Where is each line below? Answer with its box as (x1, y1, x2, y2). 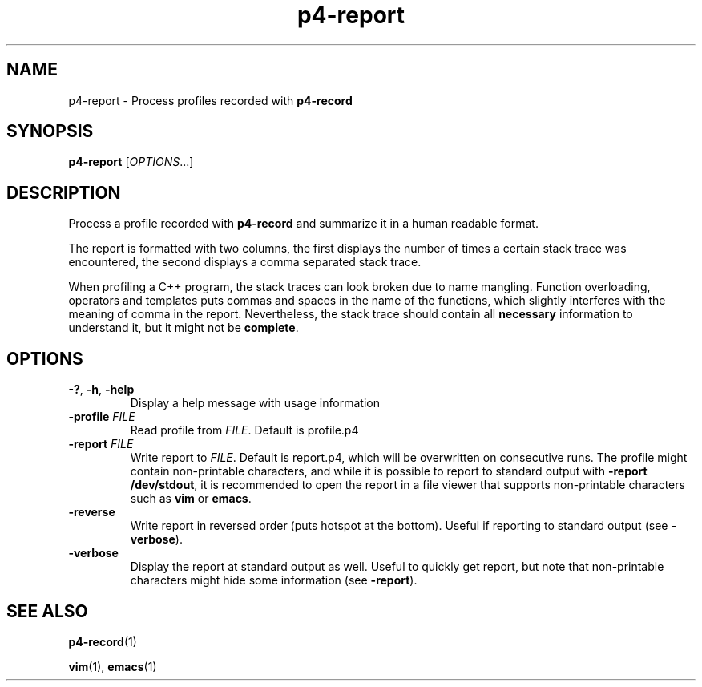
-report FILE (68, 437, 134, 451)
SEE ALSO (6, 600, 88, 621)
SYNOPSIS (6, 121, 94, 142)
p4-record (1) (68, 634, 137, 649)
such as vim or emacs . (130, 491, 252, 506)
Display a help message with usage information (130, 396, 380, 410)
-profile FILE (68, 410, 135, 424)
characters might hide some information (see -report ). (130, 573, 418, 588)
